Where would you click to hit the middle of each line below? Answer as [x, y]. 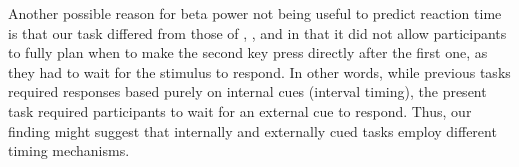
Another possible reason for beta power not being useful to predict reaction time [255, 13]
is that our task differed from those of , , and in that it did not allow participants [257, 32]
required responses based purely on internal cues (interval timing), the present [247, 91]
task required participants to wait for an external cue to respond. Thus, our [240, 110]
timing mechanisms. [69, 150]
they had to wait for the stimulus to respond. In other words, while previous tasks [259, 71]
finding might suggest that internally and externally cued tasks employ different [252, 130]
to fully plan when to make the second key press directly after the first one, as [248, 52]
